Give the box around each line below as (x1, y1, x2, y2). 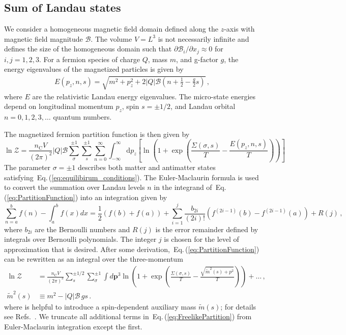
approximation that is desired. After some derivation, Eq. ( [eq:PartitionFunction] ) (4, 243, 259, 254)
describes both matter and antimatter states (77, 162, 216, 173)
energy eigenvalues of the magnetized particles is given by (4, 64, 184, 74)
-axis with (224, 23, 255, 34)
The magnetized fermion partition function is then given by (4, 128, 190, 139)
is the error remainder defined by (155, 224, 258, 234)
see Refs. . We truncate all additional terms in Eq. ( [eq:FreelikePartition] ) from (4, 311, 252, 322)
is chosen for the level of (164, 234, 239, 244)
